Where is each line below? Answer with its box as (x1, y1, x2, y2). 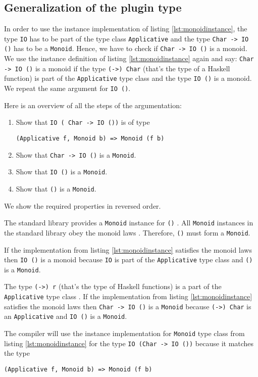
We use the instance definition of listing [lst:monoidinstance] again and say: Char (4, 53, 254, 64)
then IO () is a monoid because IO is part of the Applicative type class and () (4, 254, 253, 265)
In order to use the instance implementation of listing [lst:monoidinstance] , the (4, 23, 247, 34)
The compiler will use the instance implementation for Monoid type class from (4, 328, 245, 339)
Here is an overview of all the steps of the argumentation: (4, 100, 182, 110)
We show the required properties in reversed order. (4, 200, 161, 211)
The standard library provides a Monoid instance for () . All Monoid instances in (4, 217, 253, 228)
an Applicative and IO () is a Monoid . (4, 311, 127, 321)
